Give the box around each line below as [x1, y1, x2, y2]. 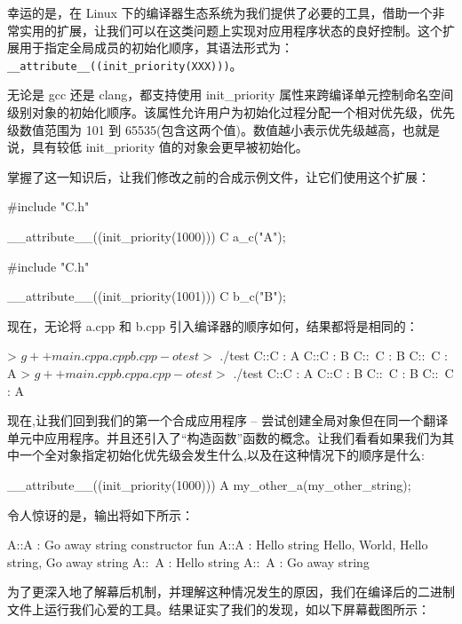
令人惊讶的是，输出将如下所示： [7, 505, 194, 524]
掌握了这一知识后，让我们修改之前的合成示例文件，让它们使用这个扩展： [7, 167, 430, 186]
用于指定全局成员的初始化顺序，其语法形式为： [19, 38, 293, 57]
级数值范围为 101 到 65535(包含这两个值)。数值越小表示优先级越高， [7, 120, 402, 138]
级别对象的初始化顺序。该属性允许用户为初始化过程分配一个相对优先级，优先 [7, 103, 455, 122]
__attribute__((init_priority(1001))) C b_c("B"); [7, 287, 286, 305]
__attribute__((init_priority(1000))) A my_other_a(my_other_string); [7, 475, 411, 494]
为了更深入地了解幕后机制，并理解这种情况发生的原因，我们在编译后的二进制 [7, 582, 455, 601]
